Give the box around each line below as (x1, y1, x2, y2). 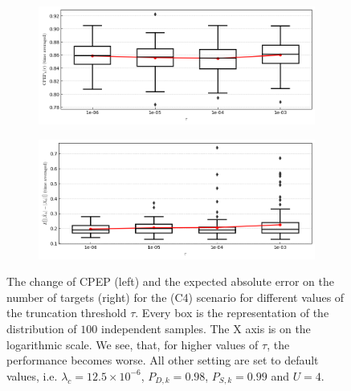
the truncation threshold (6, 304, 127, 321)
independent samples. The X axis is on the (100, 320, 311, 337)
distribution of (6, 320, 77, 337)
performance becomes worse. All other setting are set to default (6, 352, 319, 369)
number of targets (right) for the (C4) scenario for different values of (6, 288, 345, 305)
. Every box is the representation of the (135, 304, 329, 321)
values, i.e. (6, 367, 58, 384)
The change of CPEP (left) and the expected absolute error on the (6, 273, 334, 290)
